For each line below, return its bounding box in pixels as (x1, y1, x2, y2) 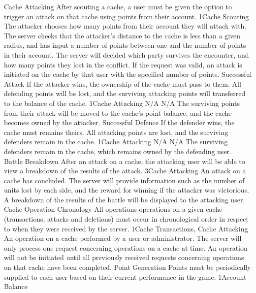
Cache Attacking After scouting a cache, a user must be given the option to (4, 1, 232, 11)
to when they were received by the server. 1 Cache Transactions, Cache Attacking (4, 223, 248, 233)
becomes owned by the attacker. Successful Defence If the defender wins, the (4, 117, 235, 128)
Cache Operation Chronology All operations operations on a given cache (4, 204, 223, 214)
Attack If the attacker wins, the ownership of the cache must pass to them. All (4, 78, 241, 89)
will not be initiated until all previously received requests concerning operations (4, 252, 244, 262)
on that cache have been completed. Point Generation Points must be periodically (4, 262, 251, 272)
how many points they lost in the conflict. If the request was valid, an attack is (4, 59, 242, 69)
